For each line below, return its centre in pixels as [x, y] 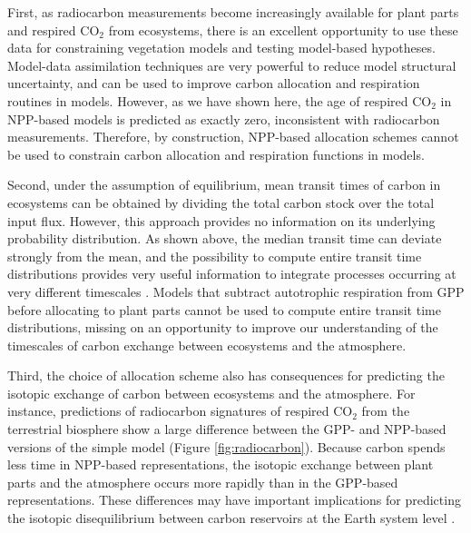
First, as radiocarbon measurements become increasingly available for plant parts [233, 12]
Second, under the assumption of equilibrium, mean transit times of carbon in [224, 185]
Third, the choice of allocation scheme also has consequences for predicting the [226, 375]
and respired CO [54, 30]
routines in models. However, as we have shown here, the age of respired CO [220, 100]
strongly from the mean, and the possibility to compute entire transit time [215, 256]
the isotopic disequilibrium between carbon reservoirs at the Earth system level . [231, 518]
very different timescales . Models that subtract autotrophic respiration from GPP [236, 291]
